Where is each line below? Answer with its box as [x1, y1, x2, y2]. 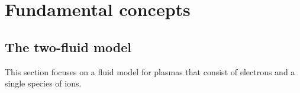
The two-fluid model [5, 37, 131, 56]
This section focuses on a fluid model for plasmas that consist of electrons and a [5, 65, 295, 78]
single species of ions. [5, 77, 82, 89]
